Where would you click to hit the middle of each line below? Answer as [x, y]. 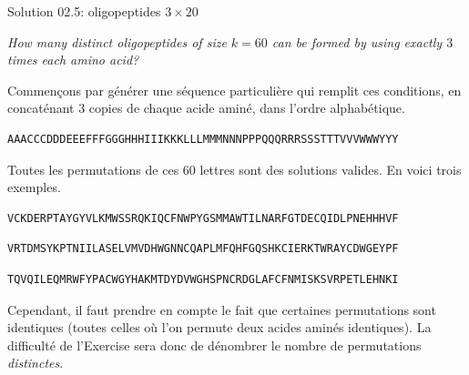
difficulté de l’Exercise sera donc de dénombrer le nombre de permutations [214, 345]
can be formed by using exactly [357, 41]
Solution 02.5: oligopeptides [84, 11]
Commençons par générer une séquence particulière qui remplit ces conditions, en [234, 90]
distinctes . [36, 363]
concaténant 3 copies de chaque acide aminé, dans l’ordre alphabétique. [206, 108]
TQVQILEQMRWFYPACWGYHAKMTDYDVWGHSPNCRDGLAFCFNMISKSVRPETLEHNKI [203, 279]
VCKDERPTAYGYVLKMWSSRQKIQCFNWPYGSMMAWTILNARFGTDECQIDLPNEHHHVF [203, 218]
